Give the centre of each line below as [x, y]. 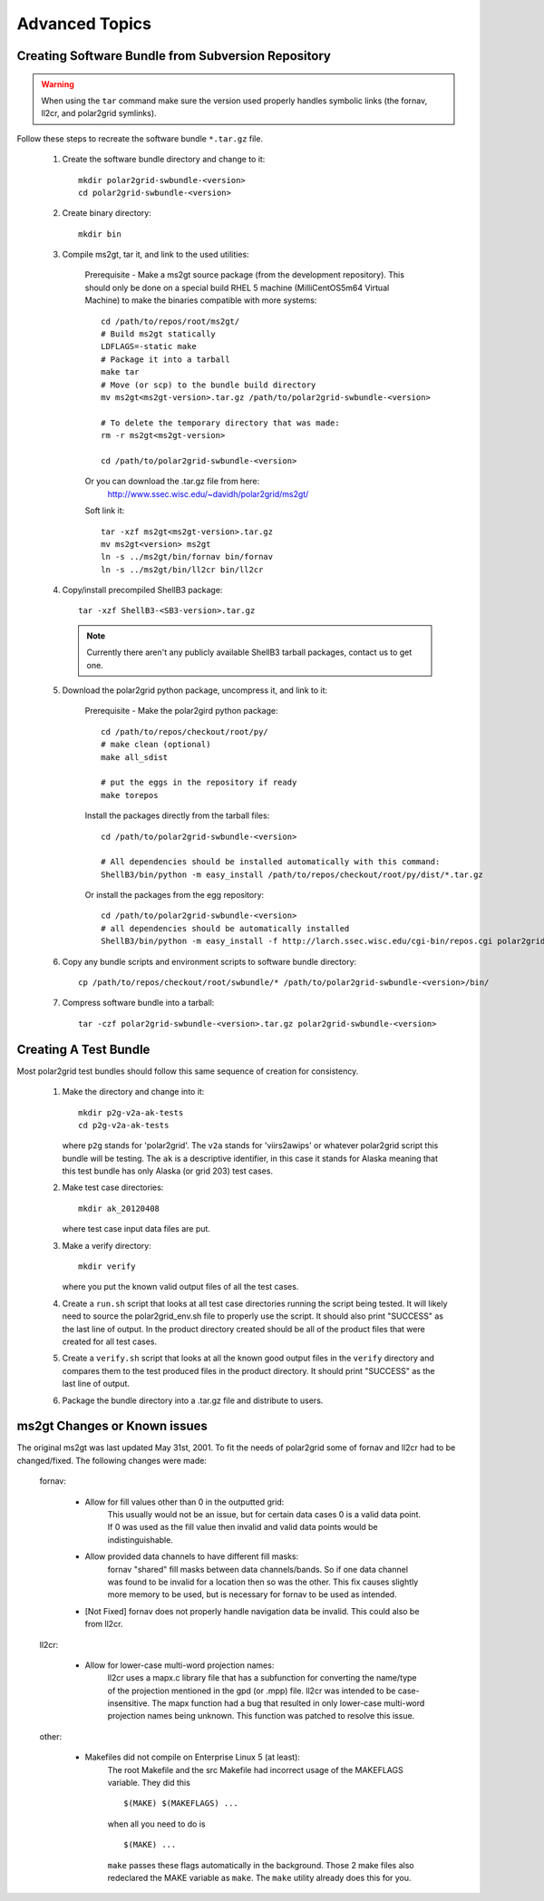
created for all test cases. [110, 1341]
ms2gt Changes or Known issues [112, 1426]
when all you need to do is [156, 1824]
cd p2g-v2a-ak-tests [124, 1125]
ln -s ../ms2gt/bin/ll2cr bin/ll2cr [182, 570]
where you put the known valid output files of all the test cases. [180, 1287]
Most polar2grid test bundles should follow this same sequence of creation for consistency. [188, 1071]
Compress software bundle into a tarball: [138, 1003]
